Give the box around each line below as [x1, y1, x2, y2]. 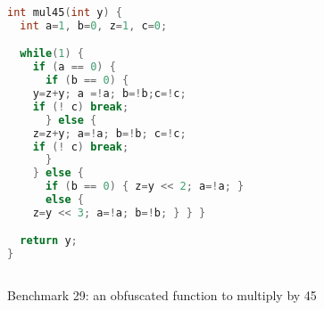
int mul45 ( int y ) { [7, 6, 122, 19]
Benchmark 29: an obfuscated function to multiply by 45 [7, 286, 317, 305]
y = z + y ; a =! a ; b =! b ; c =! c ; [32, 87, 187, 101]
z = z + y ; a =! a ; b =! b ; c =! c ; [32, 126, 187, 140]
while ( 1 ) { [20, 47, 84, 61]
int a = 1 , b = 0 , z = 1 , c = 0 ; [20, 19, 168, 32]
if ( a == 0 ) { [32, 61, 116, 74]
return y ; [20, 234, 78, 248]
